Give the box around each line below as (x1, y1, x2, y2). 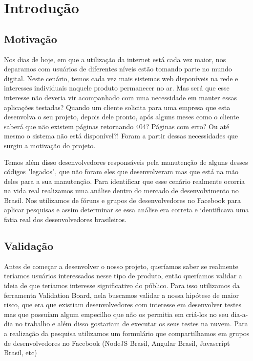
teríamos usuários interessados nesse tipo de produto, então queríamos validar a (4, 271, 242, 281)
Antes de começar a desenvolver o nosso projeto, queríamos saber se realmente (4, 261, 238, 271)
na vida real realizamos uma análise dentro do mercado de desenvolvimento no (4, 185, 239, 196)
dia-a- (231, 309, 248, 319)
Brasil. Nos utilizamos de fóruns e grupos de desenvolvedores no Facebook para (4, 195, 241, 205)
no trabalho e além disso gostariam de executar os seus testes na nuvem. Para (15, 318, 248, 329)
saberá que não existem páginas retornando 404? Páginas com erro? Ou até (4, 121, 230, 131)
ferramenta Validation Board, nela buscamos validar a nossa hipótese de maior (4, 290, 239, 300)
